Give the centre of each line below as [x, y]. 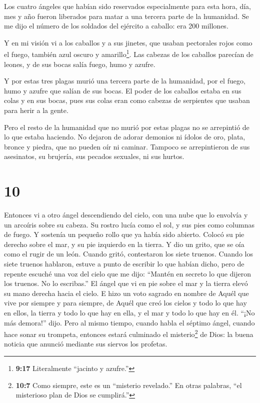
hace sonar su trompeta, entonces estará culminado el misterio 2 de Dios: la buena [129, 333]
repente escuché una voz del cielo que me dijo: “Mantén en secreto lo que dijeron [128, 273]
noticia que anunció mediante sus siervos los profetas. [86, 344]
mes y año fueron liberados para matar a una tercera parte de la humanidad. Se [126, 16]
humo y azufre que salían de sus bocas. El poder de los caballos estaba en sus [123, 90]
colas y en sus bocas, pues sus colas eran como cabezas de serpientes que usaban [127, 100]
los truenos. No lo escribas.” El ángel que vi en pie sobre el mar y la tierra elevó [126, 283]
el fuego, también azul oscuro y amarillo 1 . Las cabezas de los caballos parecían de [129, 53]
